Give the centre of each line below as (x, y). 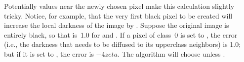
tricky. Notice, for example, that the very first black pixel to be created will (118, 15)
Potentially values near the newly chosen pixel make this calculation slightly (119, 6)
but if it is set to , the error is (49, 53)
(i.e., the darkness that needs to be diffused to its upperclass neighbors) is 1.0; (122, 44)
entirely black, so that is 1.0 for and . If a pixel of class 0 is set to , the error (121, 34)
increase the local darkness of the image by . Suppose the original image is (117, 25)
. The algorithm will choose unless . (171, 53)
